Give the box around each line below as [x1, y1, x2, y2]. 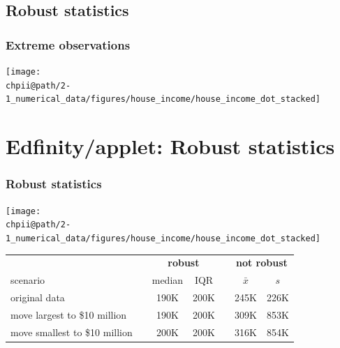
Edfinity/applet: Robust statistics [6, 132, 335, 160]
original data [10, 289, 65, 304]
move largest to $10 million [10, 307, 127, 321]
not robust [235, 255, 288, 270]
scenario [10, 273, 45, 287]
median [151, 273, 184, 287]
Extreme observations [6, 36, 131, 53]
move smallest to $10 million [10, 324, 133, 339]
